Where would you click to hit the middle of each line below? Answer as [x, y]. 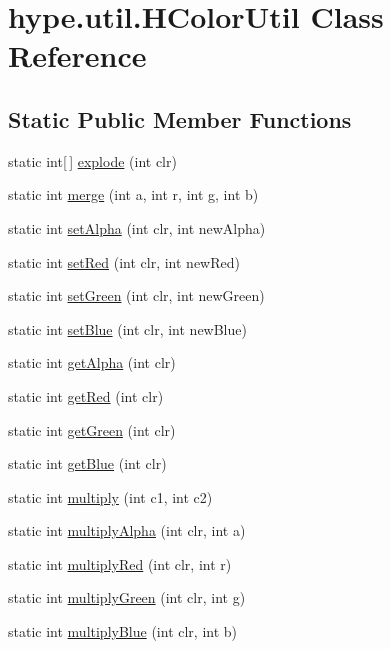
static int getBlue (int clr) [87, 463]
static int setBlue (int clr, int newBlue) [127, 328]
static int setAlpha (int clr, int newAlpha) [137, 227]
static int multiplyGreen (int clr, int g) [127, 597]
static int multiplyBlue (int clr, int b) [123, 631]
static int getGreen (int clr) [92, 429]
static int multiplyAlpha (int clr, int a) [127, 530]
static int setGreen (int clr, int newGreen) [136, 295]
